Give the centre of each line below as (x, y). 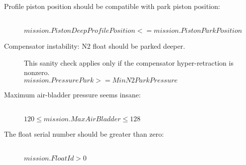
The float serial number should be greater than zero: (84, 134)
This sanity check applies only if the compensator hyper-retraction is (129, 62)
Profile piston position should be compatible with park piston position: (112, 6)
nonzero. (37, 72)
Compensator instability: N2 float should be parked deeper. (95, 46)
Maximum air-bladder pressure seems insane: (72, 94)
